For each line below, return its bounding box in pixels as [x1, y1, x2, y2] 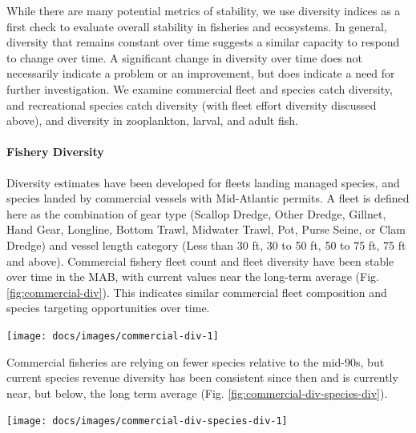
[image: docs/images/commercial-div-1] [6, 330, 219, 342]
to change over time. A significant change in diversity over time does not [6, 49, 363, 66]
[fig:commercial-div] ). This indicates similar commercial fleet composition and [6, 283, 387, 300]
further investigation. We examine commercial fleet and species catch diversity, [6, 80, 393, 97]
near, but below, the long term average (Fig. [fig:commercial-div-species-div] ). [6, 384, 388, 401]
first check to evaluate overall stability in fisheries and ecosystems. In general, [6, 18, 387, 34]
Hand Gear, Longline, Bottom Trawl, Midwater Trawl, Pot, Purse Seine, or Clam [6, 221, 406, 238]
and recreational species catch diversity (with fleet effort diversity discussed [6, 96, 377, 113]
